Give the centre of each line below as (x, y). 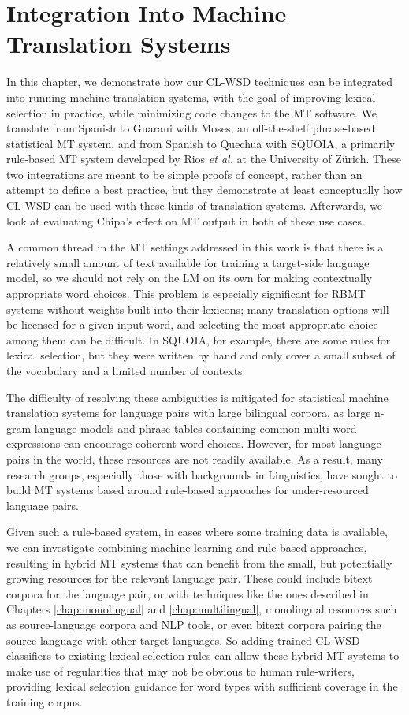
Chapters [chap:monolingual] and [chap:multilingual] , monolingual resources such (202, 609)
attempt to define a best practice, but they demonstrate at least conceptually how (204, 190)
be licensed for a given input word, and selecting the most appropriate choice (192, 324)
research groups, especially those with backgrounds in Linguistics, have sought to (202, 474)
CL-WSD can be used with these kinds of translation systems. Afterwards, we (195, 205)
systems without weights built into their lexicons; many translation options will (198, 309)
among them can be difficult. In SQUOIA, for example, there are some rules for (199, 339)
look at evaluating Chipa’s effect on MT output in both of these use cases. (186, 220)
